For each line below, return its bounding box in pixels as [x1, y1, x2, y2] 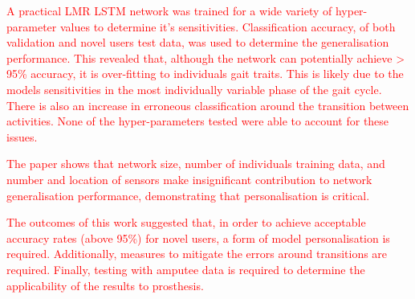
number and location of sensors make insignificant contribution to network [6, 170, 372, 187]
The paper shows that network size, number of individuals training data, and [6, 155, 385, 172]
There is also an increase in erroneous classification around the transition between [6, 96, 409, 113]
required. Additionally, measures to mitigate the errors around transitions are [6, 245, 388, 262]
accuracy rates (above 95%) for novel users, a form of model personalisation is [6, 229, 390, 246]
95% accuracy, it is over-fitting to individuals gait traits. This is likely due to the [6, 65, 404, 82]
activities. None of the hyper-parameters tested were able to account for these [6, 113, 389, 129]
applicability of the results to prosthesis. [6, 276, 204, 293]
